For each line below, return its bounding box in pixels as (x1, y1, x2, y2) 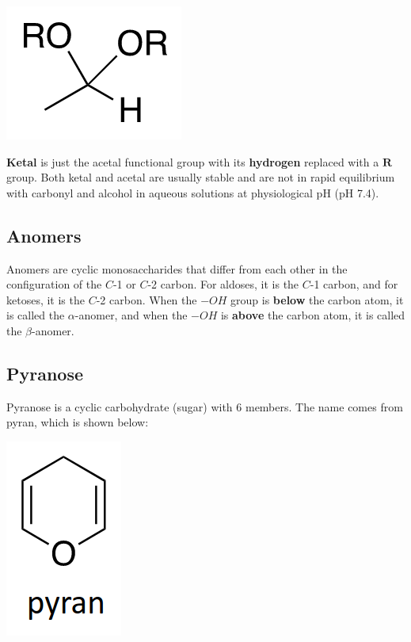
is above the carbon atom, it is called (220, 307, 405, 323)
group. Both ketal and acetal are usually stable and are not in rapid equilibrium (6, 169, 395, 185)
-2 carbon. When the (96, 291, 197, 308)
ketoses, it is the (6, 291, 85, 308)
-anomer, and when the (74, 307, 188, 323)
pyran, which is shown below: (6, 414, 149, 430)
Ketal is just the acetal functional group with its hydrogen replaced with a (6, 153, 379, 170)
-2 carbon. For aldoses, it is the (147, 276, 299, 292)
